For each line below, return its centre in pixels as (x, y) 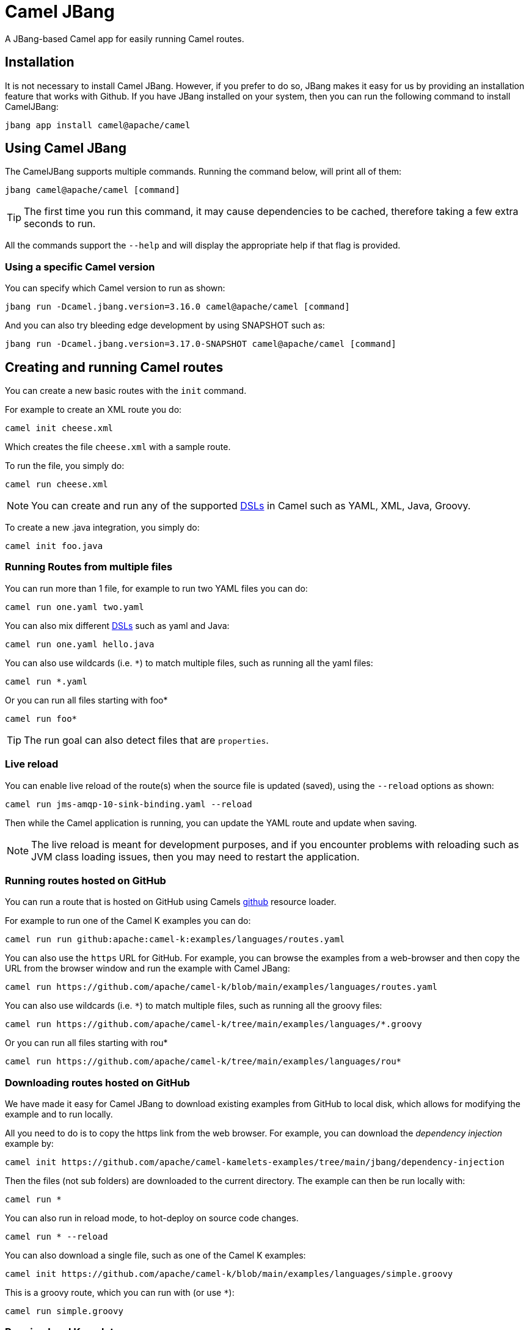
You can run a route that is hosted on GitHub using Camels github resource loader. (171, 902)
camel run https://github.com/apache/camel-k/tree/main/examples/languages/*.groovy (213, 1024)
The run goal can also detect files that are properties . (146, 740)
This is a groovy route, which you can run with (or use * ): (120, 1293)
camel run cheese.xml (57, 485)
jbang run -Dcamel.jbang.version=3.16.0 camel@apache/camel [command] (177, 307)
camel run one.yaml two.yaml (75, 607)
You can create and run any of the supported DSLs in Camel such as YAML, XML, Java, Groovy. (251, 506)
